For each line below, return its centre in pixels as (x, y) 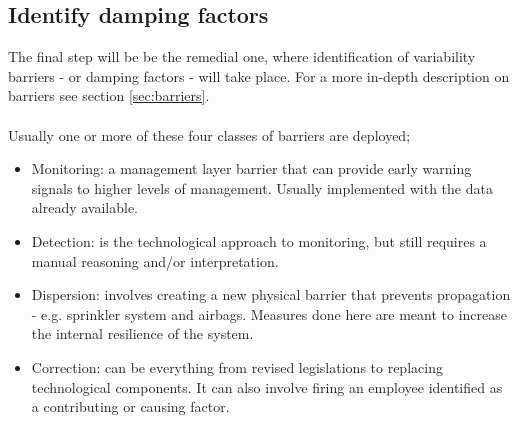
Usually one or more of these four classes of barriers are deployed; (209, 134)
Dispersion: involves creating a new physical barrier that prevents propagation (271, 294)
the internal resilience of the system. (142, 333)
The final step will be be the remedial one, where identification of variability (242, 56)
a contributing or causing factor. (130, 406)
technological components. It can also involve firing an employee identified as (267, 386)
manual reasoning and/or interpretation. (155, 260)
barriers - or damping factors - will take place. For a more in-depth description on (259, 75)
